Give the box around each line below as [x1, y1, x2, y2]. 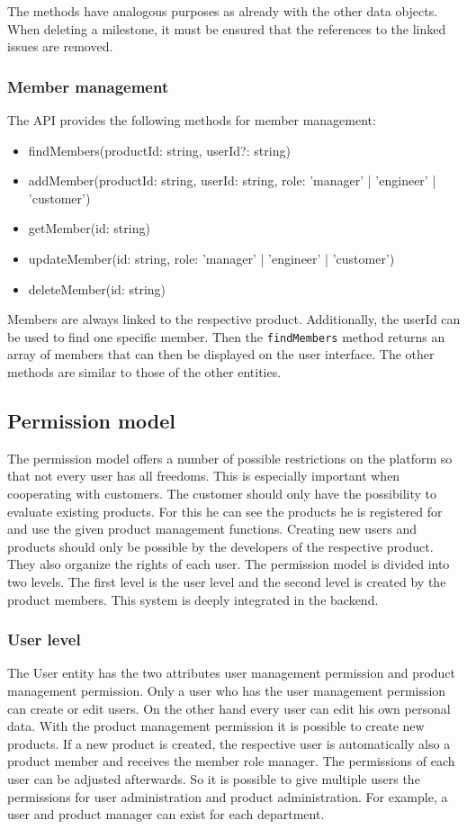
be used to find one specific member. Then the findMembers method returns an [7, 327, 445, 346]
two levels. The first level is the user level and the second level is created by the [7, 572, 446, 590]
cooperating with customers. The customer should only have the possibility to [7, 483, 436, 502]
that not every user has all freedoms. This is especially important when [7, 466, 400, 485]
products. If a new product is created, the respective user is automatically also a [7, 734, 451, 752]
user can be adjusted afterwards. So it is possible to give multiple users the [7, 769, 420, 788]
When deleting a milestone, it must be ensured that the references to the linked [7, 19, 446, 38]
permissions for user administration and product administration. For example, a [7, 787, 448, 806]
